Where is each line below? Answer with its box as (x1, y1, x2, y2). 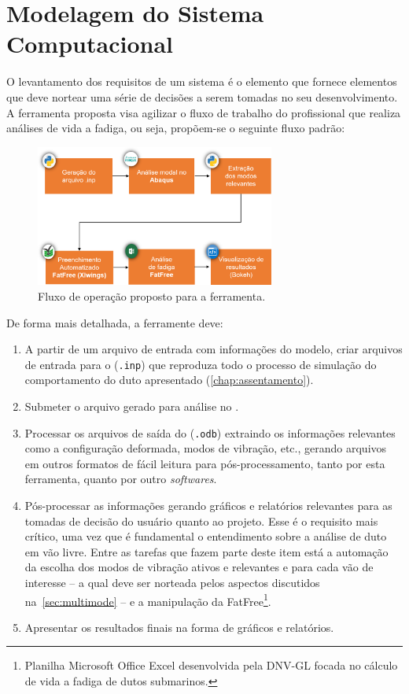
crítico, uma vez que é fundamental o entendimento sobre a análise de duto (24, 528, 387, 544)
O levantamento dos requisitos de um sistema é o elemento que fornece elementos (6, 73, 397, 90)
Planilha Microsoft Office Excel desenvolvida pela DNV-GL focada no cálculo (24, 657, 398, 674)
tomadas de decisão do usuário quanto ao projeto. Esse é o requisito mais (24, 512, 378, 529)
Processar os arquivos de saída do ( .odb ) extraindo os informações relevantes (24, 424, 396, 441)
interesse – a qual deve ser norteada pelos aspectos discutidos (24, 574, 320, 590)
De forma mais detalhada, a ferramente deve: (6, 314, 223, 330)
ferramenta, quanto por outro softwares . (24, 471, 217, 487)
